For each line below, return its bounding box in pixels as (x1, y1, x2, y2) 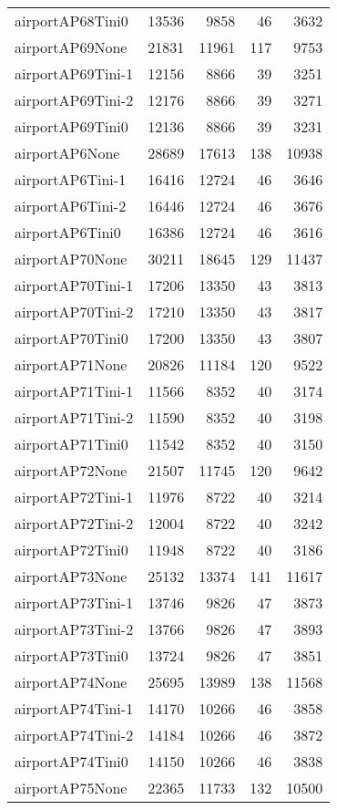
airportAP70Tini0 (15, 327, 128, 348)
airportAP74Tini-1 (15, 698, 134, 719)
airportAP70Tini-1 (15, 275, 134, 296)
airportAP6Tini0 (15, 222, 121, 243)
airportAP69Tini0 (15, 116, 128, 137)
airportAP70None (15, 248, 128, 269)
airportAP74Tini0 (15, 751, 128, 772)
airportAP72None (15, 460, 128, 481)
